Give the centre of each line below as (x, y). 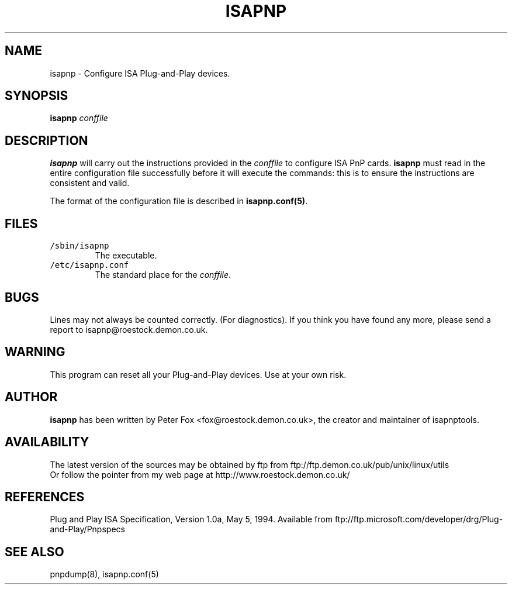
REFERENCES (45, 497)
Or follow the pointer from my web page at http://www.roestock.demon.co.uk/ (200, 474)
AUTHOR (31, 397)
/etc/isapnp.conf (89, 265)
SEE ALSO (34, 552)
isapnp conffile (79, 118)
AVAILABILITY (47, 442)
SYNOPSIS (37, 96)
